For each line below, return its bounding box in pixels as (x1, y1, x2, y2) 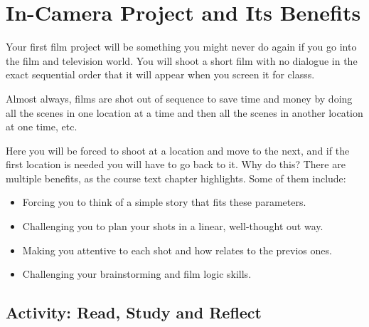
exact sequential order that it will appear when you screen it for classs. (6, 67, 315, 82)
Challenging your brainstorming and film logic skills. (22, 266, 252, 281)
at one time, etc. (6, 119, 77, 134)
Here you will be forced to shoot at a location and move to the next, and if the (6, 142, 350, 157)
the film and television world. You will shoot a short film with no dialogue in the (6, 53, 358, 68)
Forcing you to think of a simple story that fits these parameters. (22, 194, 306, 209)
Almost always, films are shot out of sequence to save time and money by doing (6, 90, 353, 105)
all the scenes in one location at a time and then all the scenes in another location (6, 105, 363, 120)
